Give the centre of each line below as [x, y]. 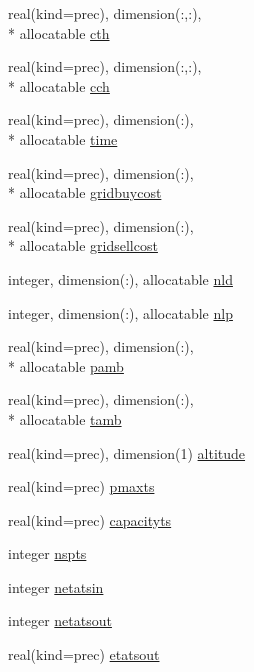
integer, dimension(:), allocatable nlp [120, 312]
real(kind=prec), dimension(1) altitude [127, 452]
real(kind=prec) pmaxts [81, 486]
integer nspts [47, 553]
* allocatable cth [59, 32]
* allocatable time [63, 138]
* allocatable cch [59, 85]
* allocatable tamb [65, 418]
